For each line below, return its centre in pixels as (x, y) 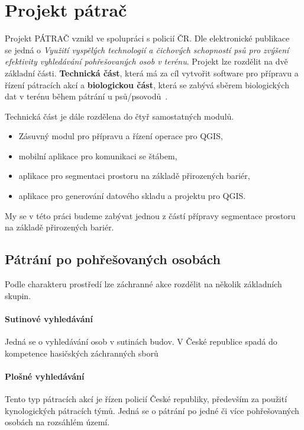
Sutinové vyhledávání (49, 318)
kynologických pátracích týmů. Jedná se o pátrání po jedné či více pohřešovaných (152, 410)
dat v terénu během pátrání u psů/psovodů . (86, 96)
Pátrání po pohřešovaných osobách (113, 259)
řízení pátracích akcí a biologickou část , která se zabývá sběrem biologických (147, 84)
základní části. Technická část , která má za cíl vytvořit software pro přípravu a (152, 73)
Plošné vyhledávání (45, 376)
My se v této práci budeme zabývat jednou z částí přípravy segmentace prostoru (150, 215)
